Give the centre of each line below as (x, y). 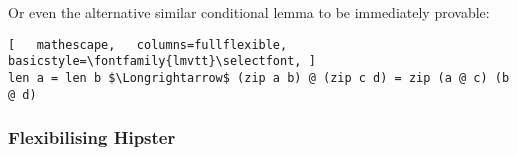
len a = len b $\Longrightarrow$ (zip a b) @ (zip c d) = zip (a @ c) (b (259, 77)
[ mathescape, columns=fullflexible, (148, 44)
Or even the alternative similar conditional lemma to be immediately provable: (249, 12)
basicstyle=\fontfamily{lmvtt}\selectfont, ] (162, 61)
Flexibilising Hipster (92, 137)
